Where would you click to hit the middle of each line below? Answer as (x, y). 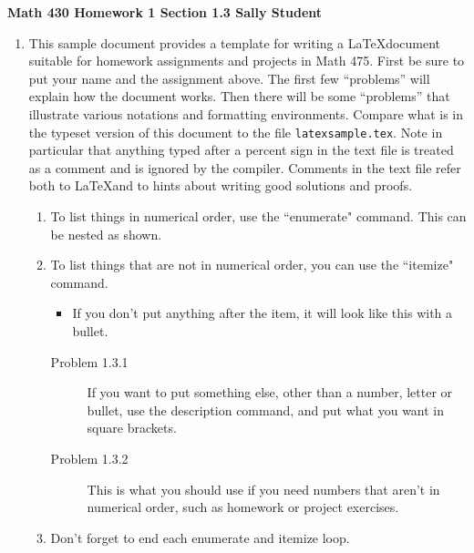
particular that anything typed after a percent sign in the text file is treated (241, 150)
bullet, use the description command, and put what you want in (266, 410)
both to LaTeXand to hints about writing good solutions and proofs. (221, 185)
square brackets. (132, 428)
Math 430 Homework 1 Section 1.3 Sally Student (165, 12)
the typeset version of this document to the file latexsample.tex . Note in (236, 132)
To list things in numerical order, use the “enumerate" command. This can (258, 216)
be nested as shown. (106, 234)
